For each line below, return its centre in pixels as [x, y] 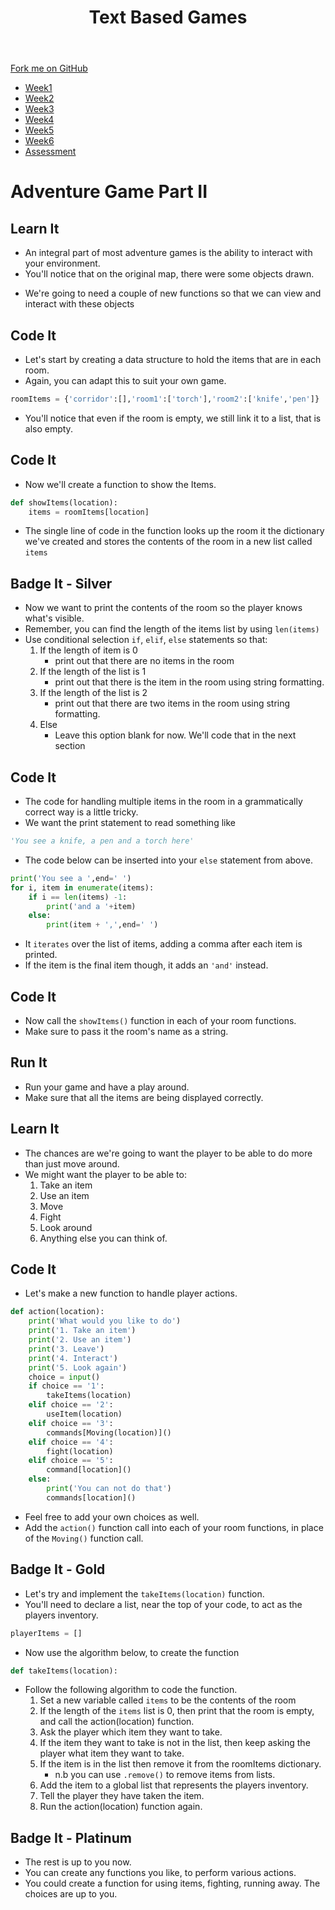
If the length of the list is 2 [93, 693]
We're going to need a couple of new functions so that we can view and [173, 293]
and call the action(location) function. [117, 1722]
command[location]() [89, 1470]
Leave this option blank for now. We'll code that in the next [175, 735]
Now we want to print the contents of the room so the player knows [163, 608]
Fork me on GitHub [49, 68]
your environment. [62, 263]
